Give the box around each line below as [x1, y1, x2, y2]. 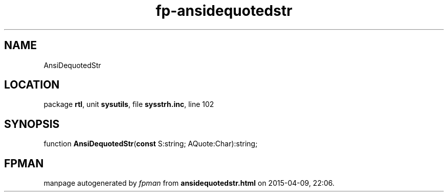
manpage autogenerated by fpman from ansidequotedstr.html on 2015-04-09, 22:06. [43, 179, 335, 188]
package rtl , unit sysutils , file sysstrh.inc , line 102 [43, 100, 214, 109]
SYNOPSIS [4, 117, 60, 130]
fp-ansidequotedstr [155, 2, 293, 19]
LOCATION [4, 78, 60, 92]
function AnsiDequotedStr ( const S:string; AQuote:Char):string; [43, 139, 258, 148]
